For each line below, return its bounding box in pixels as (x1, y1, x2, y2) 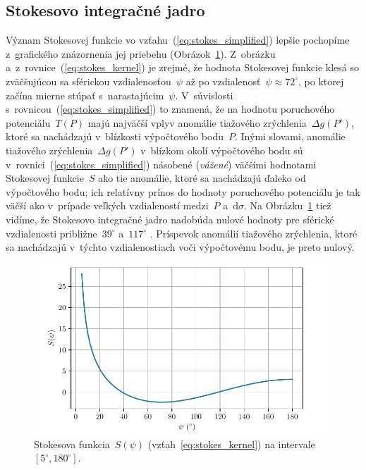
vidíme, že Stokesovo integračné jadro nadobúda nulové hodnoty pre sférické (6, 211, 334, 226)
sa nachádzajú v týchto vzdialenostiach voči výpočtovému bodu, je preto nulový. (6, 240, 355, 254)
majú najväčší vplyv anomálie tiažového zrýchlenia (87, 115, 307, 130)
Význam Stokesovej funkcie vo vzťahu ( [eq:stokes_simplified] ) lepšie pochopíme (6, 32, 350, 47)
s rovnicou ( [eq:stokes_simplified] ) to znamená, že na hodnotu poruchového (6, 101, 335, 116)
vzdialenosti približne (6, 225, 97, 240)
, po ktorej (298, 73, 344, 88)
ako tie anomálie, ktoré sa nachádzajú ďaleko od (98, 171, 306, 185)
